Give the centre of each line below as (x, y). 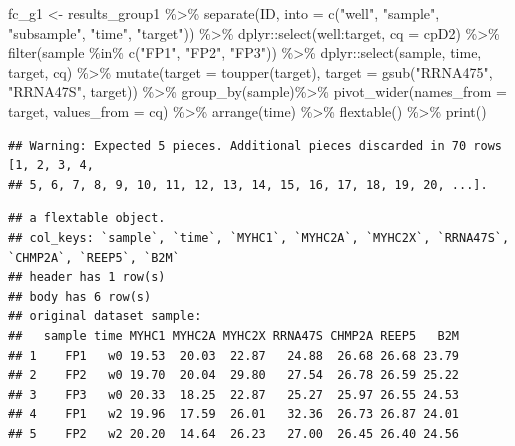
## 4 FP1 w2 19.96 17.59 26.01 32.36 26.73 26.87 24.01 (234, 414)
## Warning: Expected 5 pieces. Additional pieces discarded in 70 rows (255, 145)
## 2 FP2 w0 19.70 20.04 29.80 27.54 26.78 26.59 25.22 (234, 375)
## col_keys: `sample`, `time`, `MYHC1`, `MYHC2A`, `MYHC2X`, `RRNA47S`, (259, 237)
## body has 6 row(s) (80, 296)
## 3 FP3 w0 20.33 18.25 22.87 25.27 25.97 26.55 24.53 (234, 394)
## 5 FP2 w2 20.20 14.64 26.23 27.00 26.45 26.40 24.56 (234, 433)
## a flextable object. (87, 218)
